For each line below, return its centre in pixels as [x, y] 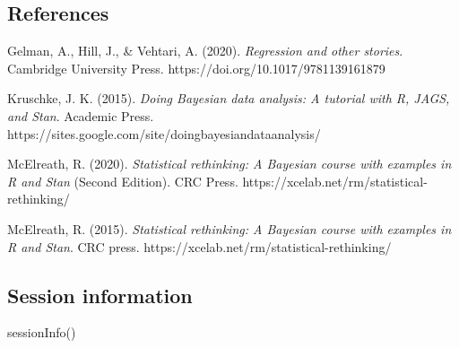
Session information [100, 295]
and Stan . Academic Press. [81, 115]
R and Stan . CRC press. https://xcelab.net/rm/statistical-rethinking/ [199, 246]
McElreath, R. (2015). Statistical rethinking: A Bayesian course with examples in [229, 228]
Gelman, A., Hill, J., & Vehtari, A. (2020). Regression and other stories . [205, 51]
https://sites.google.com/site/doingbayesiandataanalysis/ [164, 133]
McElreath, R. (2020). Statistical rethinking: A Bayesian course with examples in [229, 164]
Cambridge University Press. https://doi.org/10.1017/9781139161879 [196, 68]
